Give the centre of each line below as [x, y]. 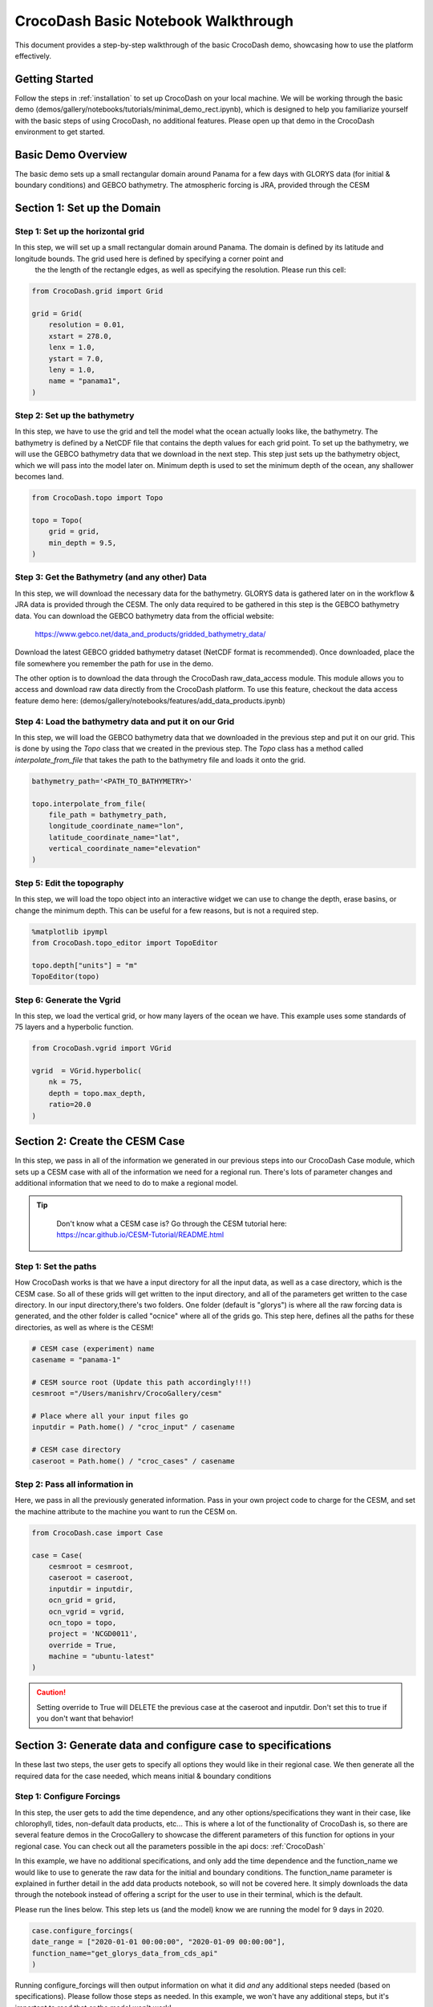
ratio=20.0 [70, 1105]
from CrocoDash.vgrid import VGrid [101, 1048]
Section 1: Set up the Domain [88, 208]
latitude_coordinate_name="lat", [114, 837]
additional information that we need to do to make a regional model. [126, 1183]
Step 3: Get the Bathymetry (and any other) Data [111, 577]
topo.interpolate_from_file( [89, 804]
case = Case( [57, 1555]
